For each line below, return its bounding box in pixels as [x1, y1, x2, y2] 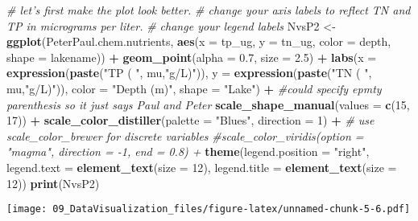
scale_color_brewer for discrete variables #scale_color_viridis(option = [6, 127, 364, 144]
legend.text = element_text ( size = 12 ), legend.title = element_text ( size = [6, 158, 397, 175]
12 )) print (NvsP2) [6, 174, 100, 191]
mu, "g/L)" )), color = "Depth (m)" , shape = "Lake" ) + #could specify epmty [6, 80, 382, 96]
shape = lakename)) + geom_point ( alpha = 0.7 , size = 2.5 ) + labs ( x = [6, 48, 377, 65]
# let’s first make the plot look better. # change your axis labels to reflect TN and [6, 2, 411, 18]
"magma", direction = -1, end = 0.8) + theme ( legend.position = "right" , [6, 143, 370, 160]
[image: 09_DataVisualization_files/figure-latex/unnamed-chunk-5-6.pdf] [6, 203, 411, 215]
